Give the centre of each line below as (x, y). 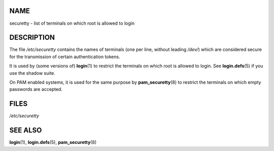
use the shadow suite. (32, 73)
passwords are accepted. (36, 89)
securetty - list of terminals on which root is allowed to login (72, 23)
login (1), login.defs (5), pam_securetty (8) (53, 142)
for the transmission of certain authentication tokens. (65, 57)
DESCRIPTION (32, 38)
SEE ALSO (26, 131)
